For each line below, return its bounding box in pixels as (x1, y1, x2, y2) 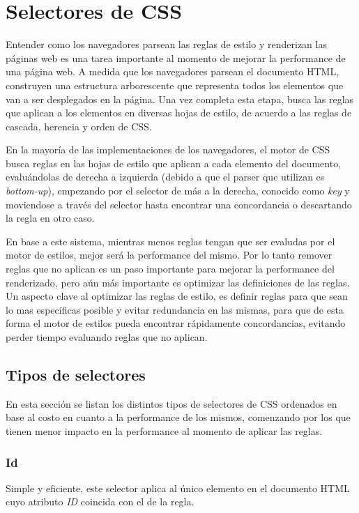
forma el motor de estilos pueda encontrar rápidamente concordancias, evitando (6, 316, 346, 330)
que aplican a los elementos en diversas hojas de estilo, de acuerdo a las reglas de (6, 105, 352, 120)
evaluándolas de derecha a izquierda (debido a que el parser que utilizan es (6, 169, 325, 184)
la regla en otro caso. (6, 210, 95, 225)
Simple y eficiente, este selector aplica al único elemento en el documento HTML (6, 480, 350, 495)
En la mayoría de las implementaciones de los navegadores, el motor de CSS (6, 142, 330, 157)
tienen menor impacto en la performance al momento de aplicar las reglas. (6, 423, 323, 438)
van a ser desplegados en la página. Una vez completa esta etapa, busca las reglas (6, 91, 354, 106)
